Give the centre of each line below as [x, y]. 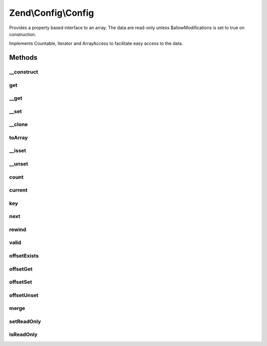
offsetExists [24, 256]
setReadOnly [25, 321]
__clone [19, 124]
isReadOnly [23, 335]
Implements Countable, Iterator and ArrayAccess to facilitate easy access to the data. [96, 43]
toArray [19, 137]
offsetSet [21, 282]
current [18, 190]
